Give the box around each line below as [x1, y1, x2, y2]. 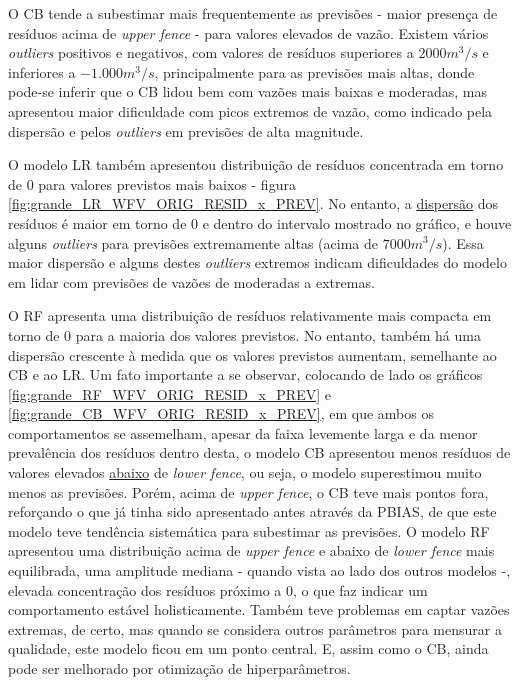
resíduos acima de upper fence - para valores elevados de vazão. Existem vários [8, 22, 489, 43]
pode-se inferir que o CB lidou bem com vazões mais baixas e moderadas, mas [8, 81, 488, 102]
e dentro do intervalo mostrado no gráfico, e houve [202, 212, 512, 233]
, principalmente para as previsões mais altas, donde [154, 61, 475, 82]
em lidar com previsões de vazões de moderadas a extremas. [8, 271, 375, 292]
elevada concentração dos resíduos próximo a [8, 579, 282, 600]
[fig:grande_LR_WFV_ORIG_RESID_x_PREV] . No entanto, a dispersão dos [8, 193, 499, 214]
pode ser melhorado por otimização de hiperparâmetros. [8, 658, 351, 678]
